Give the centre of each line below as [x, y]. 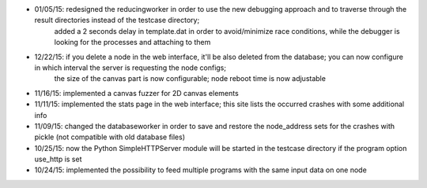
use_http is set [58, 159]
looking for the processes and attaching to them [132, 42]
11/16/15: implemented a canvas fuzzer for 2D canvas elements [136, 93]
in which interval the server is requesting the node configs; [130, 68]
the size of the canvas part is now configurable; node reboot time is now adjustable [190, 79]
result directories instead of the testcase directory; [117, 20]
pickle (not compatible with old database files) [110, 137]
